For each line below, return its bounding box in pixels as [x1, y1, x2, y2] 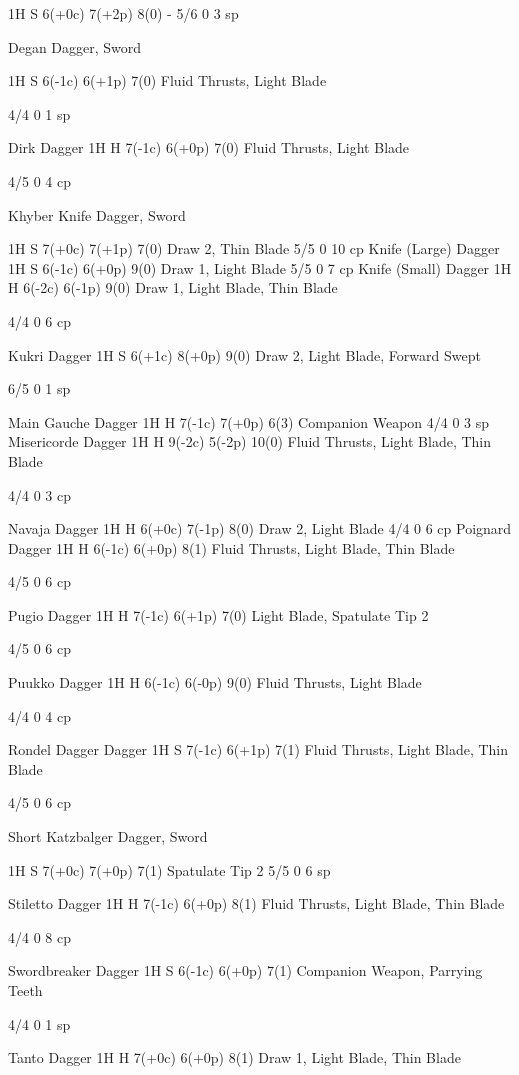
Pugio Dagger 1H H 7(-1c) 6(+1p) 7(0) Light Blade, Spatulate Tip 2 [8, 604, 429, 625]
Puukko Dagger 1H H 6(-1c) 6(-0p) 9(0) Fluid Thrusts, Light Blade [8, 672, 422, 693]
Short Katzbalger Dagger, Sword [8, 826, 208, 847]
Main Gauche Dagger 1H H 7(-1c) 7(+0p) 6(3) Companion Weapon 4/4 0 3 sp [8, 411, 490, 432]
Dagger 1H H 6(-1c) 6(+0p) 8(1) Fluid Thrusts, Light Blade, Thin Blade [8, 537, 455, 558]
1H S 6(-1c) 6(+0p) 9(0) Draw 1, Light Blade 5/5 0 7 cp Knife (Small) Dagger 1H [8, 257, 512, 278]
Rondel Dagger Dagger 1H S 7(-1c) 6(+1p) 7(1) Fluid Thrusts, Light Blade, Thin [8, 739, 509, 760]
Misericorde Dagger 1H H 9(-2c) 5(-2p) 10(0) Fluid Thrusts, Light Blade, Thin [8, 431, 491, 452]
